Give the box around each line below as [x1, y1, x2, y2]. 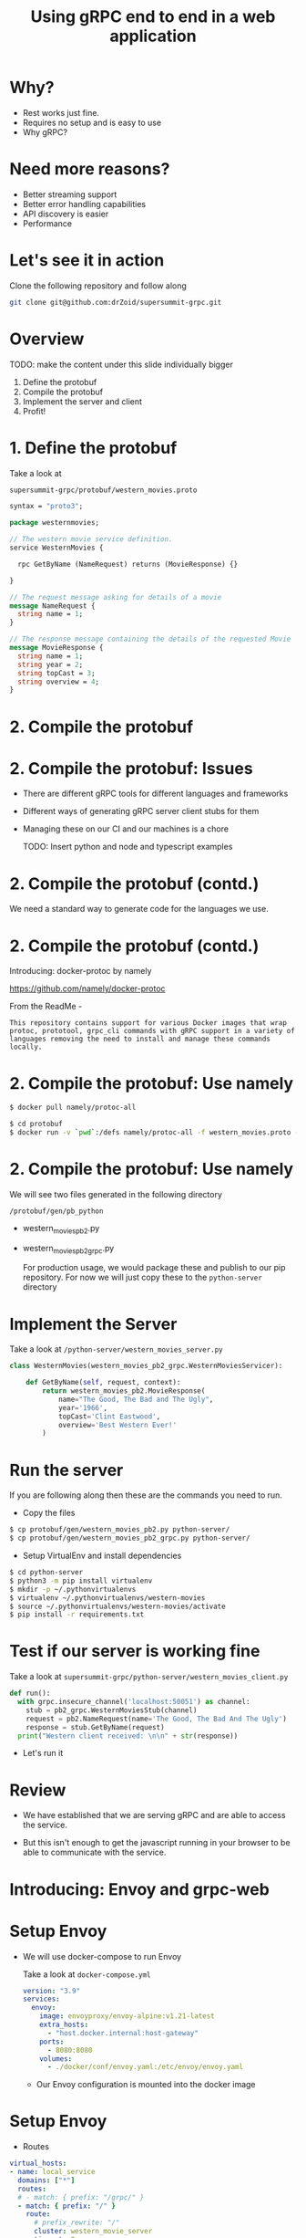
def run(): [9, 1689, 51, 1699]
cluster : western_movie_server [33, 2227, 153, 2236]
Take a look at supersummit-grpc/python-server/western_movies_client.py [9, 1671, 289, 1682]
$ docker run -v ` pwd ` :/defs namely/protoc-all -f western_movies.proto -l [9, 1128, 303, 1137]
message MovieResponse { [9, 643, 104, 653]
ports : [39, 2037, 65, 2046]
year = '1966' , [57, 1403, 107, 1412]
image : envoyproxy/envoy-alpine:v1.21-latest [39, 2012, 216, 2021]
